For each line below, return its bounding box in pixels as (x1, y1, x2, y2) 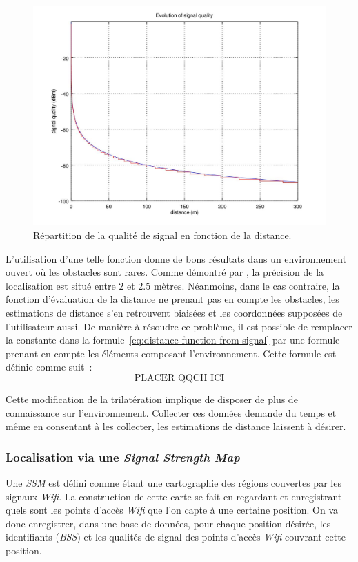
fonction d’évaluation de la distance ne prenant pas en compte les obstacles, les (6, 292, 339, 306)
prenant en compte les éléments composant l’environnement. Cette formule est (6, 346, 337, 360)
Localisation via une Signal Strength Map (6, 448, 240, 465)
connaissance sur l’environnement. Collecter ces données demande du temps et (6, 405, 337, 420)
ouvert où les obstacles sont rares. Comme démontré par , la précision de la (6, 265, 324, 279)
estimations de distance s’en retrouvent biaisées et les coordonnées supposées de (6, 305, 343, 319)
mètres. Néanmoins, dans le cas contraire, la (153, 278, 340, 292)
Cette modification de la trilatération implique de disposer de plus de (6, 391, 298, 406)
